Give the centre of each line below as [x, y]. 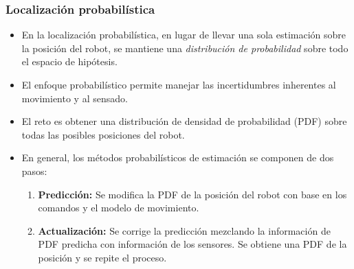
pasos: [34, 171]
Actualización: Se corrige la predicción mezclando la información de [184, 230]
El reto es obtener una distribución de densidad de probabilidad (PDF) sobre [184, 121]
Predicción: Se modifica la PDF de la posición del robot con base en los [192, 194]
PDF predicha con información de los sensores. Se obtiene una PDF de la [192, 244]
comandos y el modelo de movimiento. [119, 208]
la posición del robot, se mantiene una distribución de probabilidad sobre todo [185, 48]
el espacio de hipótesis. [69, 61]
